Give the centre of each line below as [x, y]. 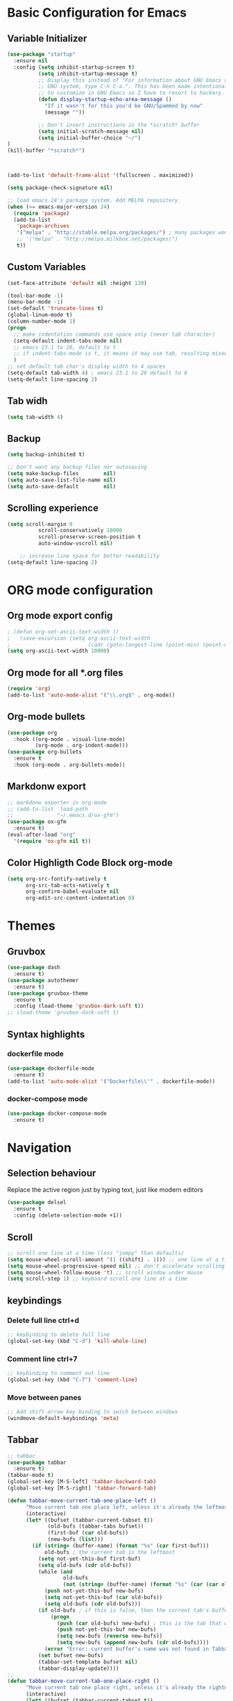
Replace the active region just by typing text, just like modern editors [105, 1190]
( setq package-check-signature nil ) [60, 188]
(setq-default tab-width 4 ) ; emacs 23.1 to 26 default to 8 [97, 373]
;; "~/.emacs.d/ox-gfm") [63, 815]
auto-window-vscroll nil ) [75, 544]
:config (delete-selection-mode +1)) [68, 1215]
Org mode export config [60, 616]
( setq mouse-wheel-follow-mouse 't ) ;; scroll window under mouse [105, 1272]
